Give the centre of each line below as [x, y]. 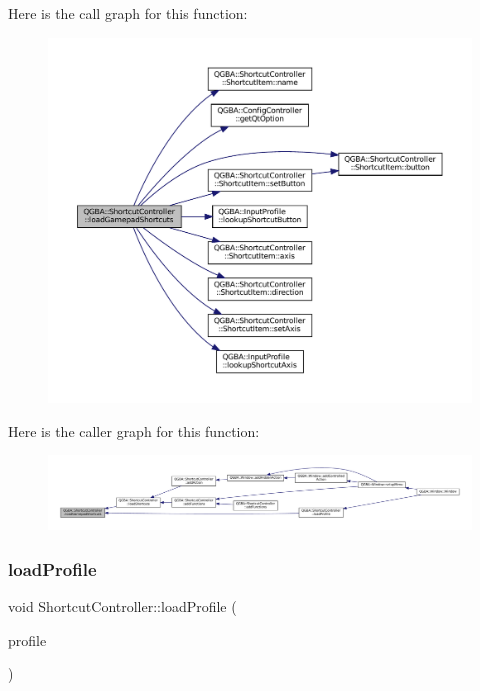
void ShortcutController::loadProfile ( [122, 606]
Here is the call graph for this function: [128, 13]
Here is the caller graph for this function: [134, 430]
